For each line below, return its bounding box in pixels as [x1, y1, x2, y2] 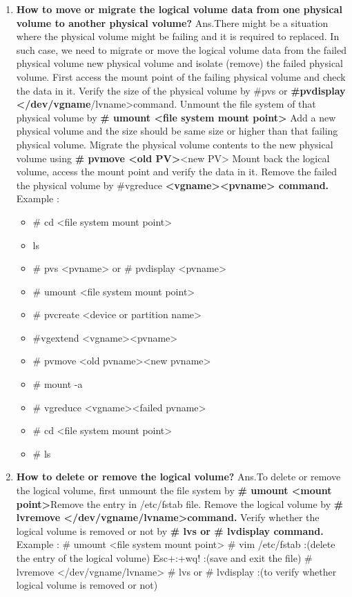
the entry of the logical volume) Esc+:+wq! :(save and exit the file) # [16, 551, 313, 565]
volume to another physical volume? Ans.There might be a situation [16, 15, 329, 30]
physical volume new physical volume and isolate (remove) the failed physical [16, 56, 344, 70]
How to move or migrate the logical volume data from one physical [16, 2, 342, 16]
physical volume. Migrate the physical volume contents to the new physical [16, 137, 333, 151]
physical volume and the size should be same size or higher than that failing [16, 124, 338, 138]
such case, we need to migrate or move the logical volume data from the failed [16, 42, 346, 57]
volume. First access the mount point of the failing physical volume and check [16, 69, 346, 84]
